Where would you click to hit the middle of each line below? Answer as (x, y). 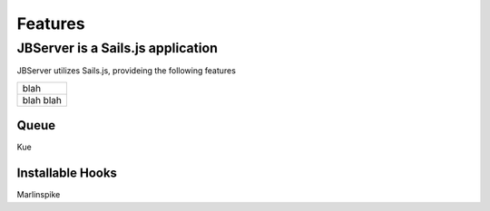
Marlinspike (39, 195)
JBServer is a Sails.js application (117, 48)
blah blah (42, 100)
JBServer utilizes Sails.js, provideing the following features (126, 71)
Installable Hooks (67, 173)
